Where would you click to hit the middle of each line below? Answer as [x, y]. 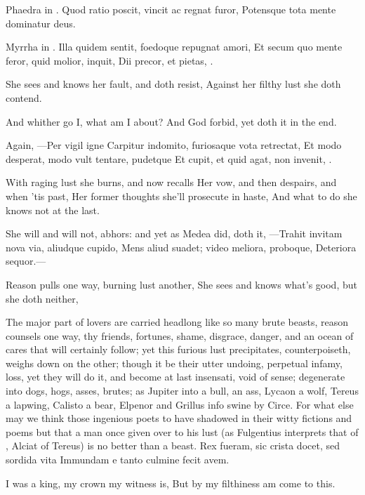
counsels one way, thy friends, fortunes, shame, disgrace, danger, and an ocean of [180, 335]
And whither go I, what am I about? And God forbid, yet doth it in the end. [171, 121]
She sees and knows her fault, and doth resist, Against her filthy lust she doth [173, 84]
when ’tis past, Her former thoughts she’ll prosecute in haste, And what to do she [181, 196]
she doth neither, [42, 298]
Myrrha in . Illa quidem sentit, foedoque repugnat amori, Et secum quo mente [174, 47]
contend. [24, 97]
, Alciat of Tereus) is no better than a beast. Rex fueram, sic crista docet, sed [173, 445]
